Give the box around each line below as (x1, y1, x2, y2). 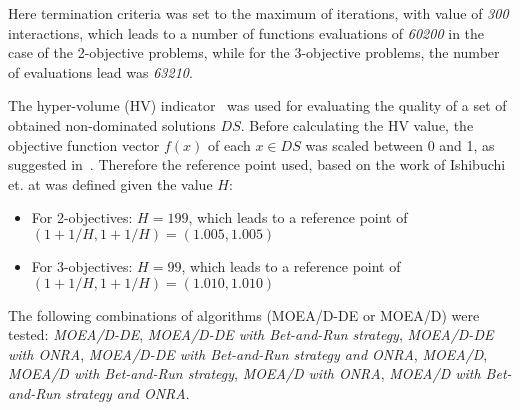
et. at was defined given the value (8, 173, 213, 194)
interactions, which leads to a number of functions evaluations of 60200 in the (8, 22, 485, 43)
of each (208, 134, 251, 155)
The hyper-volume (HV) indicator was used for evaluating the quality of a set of (8, 95, 507, 116)
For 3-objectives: (31, 255, 133, 276)
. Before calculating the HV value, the (240, 114, 474, 135)
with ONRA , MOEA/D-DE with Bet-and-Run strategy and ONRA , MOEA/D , (8, 343, 488, 364)
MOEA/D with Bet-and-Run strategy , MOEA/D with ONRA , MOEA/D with (8, 363, 481, 384)
